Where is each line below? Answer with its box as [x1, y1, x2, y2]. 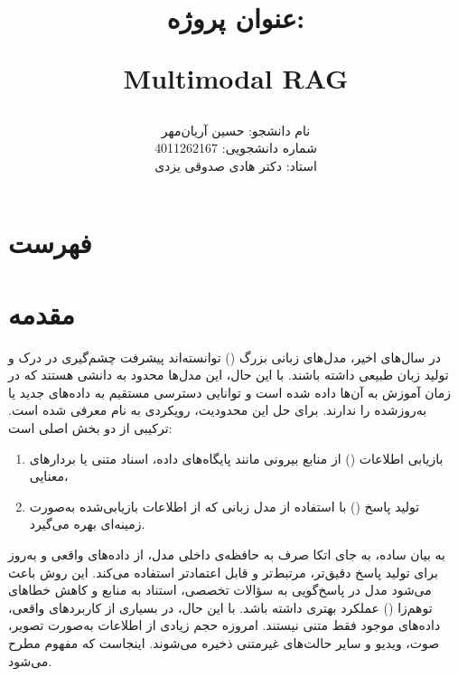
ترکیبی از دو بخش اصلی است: [8, 418, 173, 437]
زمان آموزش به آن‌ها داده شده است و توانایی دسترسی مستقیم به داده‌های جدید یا [8, 382, 452, 401]
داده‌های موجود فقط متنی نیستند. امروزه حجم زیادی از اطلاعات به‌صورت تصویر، [8, 616, 441, 635]
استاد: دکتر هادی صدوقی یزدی [154, 155, 317, 174]
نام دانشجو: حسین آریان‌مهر [161, 120, 311, 139]
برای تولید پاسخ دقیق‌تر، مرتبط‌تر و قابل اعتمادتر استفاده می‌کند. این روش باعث [8, 562, 438, 581]
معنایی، [29, 466, 69, 485]
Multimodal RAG [123, 60, 349, 97]
